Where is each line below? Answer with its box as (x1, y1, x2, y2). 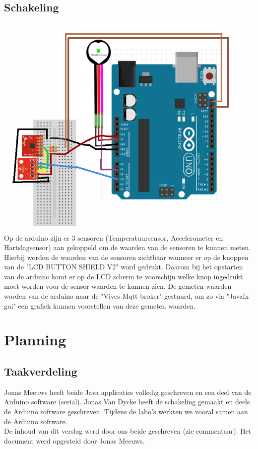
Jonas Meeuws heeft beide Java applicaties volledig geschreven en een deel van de (4, 386, 252, 397)
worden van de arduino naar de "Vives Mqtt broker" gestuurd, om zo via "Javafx (4, 291, 249, 301)
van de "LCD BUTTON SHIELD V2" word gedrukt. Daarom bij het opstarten (4, 261, 243, 272)
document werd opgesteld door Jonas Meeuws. (4, 435, 145, 446)
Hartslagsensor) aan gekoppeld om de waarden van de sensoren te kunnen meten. (4, 242, 251, 253)
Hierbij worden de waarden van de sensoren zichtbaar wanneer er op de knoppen (4, 252, 249, 262)
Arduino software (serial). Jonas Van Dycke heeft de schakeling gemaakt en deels (4, 396, 250, 407)
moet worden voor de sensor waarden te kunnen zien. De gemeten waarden (4, 281, 232, 291)
